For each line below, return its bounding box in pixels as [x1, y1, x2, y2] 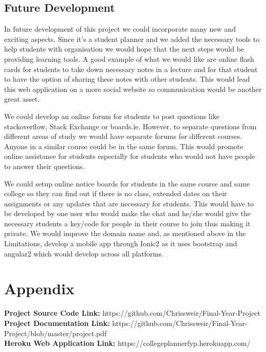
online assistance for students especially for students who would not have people [4, 151, 255, 161]
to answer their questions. [4, 160, 85, 171]
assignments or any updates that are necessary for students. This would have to [4, 198, 254, 208]
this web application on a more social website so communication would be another [4, 83, 262, 94]
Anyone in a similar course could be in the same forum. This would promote [4, 140, 243, 151]
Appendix [4, 278, 75, 299]
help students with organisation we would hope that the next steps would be [4, 43, 245, 54]
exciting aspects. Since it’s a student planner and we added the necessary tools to [4, 33, 260, 44]
